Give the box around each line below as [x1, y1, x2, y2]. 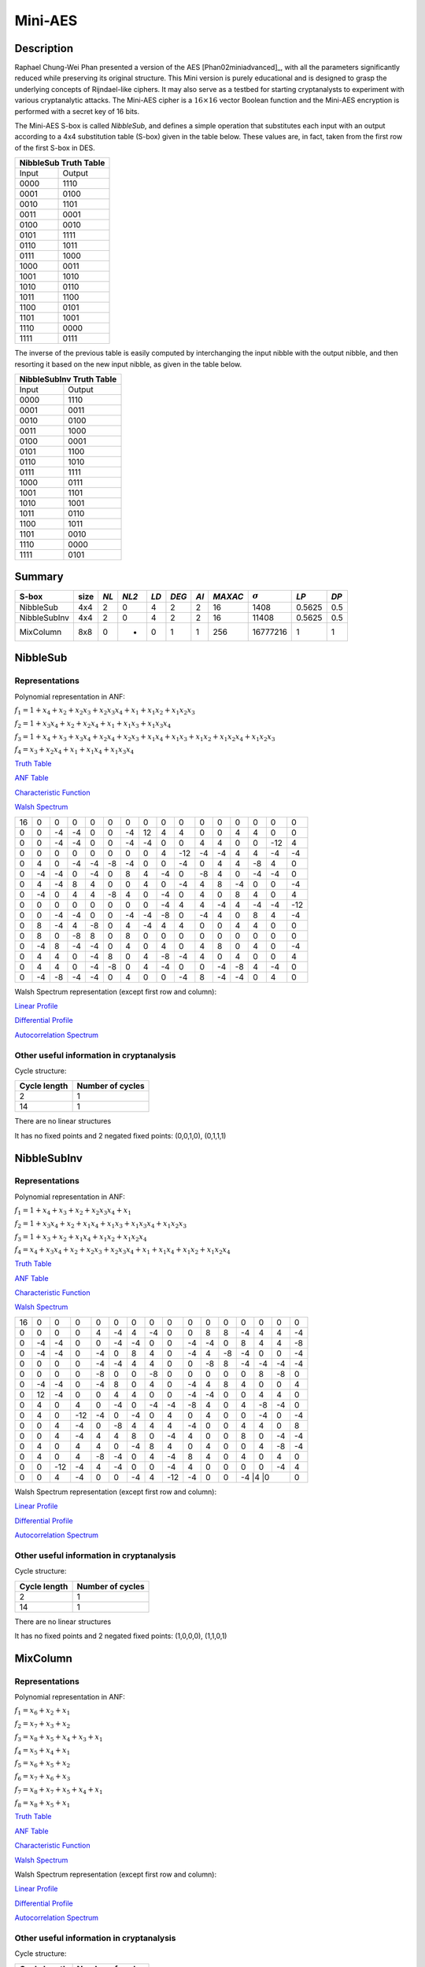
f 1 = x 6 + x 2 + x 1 [14, 1706, 71, 1717]
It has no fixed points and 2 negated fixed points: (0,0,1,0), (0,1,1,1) [14, 1131, 227, 1140]
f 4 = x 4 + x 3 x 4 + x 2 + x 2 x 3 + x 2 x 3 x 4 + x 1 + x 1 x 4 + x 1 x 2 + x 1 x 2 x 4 [14, 1246, 231, 1257]
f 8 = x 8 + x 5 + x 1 [14, 1798, 71, 1809]
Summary [14, 570, 64, 584]
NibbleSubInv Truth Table [19, 374, 117, 385]
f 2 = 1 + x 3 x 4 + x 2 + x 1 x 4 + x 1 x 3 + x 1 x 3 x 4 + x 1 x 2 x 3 [14, 1219, 187, 1230]
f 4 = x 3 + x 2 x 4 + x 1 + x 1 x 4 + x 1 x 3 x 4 [14, 745, 135, 756]
